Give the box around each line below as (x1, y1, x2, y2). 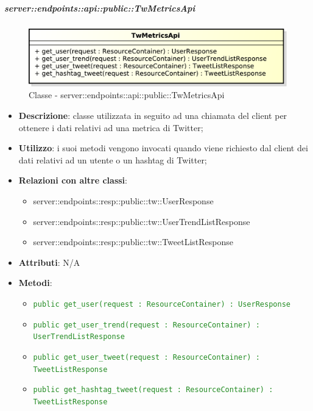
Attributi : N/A (18, 256, 80, 268)
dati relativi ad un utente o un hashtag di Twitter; (18, 153, 207, 166)
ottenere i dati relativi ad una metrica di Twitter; (18, 121, 203, 134)
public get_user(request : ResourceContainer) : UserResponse (33, 299, 290, 309)
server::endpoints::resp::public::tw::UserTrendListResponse (33, 215, 250, 227)
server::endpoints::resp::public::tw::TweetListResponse (33, 235, 234, 248)
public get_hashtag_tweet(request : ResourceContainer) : (33, 385, 273, 395)
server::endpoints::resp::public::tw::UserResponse (33, 194, 214, 207)
